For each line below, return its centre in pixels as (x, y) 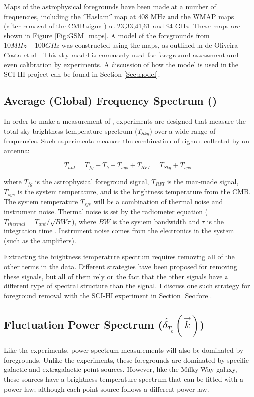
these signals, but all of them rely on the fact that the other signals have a (116, 276)
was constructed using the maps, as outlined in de (137, 45)
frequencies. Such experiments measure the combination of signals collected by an (127, 141)
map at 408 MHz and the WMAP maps (174, 16)
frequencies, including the (42, 16)
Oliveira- (227, 45)
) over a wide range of (183, 130)
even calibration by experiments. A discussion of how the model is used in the (121, 64)
